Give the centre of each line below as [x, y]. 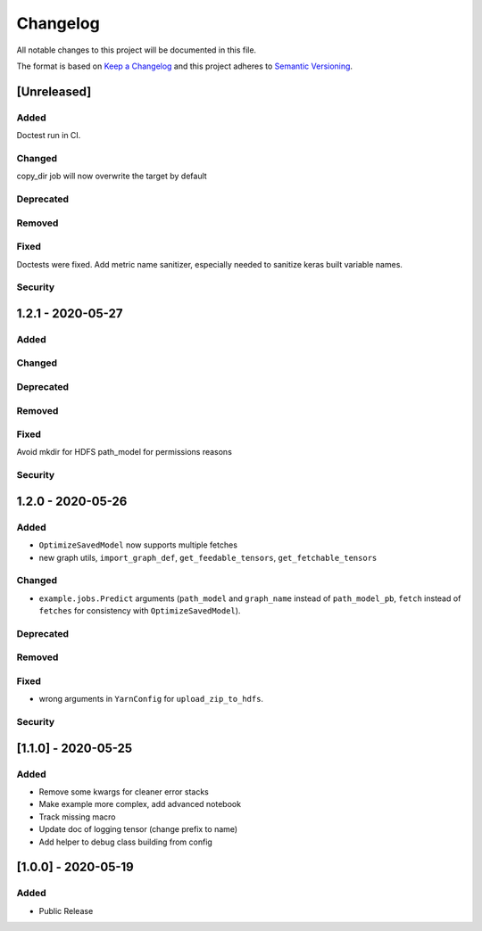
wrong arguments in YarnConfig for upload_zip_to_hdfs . [151, 699]
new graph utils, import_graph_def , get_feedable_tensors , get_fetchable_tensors [208, 557]
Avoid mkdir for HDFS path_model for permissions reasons [124, 452]
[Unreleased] [54, 91]
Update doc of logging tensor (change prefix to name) [138, 829]
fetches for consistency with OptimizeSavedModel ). [140, 611]
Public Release [66, 910]
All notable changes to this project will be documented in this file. [137, 50]
